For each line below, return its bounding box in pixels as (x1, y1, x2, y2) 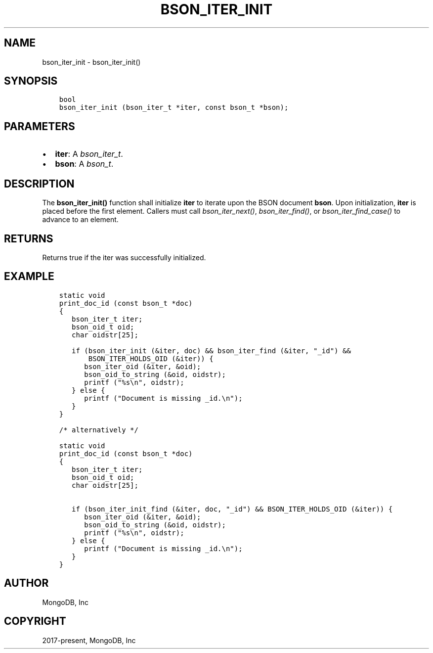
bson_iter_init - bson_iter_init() (42, 57, 141, 66)
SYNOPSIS (4, 75, 58, 88)
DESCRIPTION (4, 177, 75, 190)
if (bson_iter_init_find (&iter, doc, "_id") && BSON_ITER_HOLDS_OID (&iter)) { (72, 505, 393, 513)
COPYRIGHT (4, 615, 66, 628)
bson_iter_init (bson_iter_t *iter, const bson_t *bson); (59, 103, 289, 112)
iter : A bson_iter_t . (55, 149, 123, 159)
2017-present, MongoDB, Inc (42, 636, 136, 645)
